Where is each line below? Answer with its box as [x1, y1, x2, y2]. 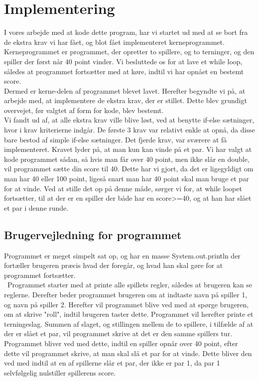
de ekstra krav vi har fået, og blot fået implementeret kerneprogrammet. [4, 36, 225, 47]
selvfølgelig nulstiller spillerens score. [4, 367, 116, 378]
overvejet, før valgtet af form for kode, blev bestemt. [4, 105, 164, 115]
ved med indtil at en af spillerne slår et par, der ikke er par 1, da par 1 [4, 358, 220, 368]
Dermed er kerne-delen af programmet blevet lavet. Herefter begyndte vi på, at [4, 85, 246, 96]
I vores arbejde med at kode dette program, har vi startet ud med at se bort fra [4, 27, 248, 37]
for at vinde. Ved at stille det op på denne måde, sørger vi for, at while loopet [4, 183, 242, 193]
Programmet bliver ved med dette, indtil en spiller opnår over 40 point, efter [4, 338, 238, 348]
